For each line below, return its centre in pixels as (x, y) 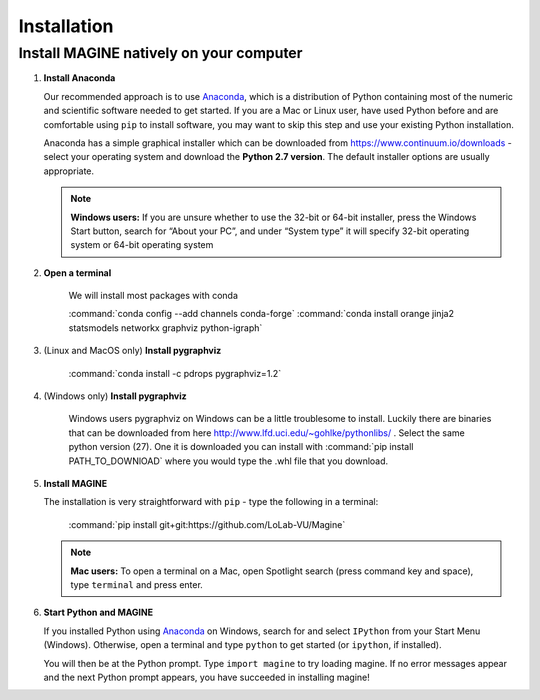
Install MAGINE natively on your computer (160, 53)
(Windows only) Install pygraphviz (115, 396)
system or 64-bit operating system (142, 245)
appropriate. (69, 171)
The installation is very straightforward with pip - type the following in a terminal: (211, 502)
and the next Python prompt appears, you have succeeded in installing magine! (206, 677)
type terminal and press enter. (137, 584)
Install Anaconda (79, 78)
